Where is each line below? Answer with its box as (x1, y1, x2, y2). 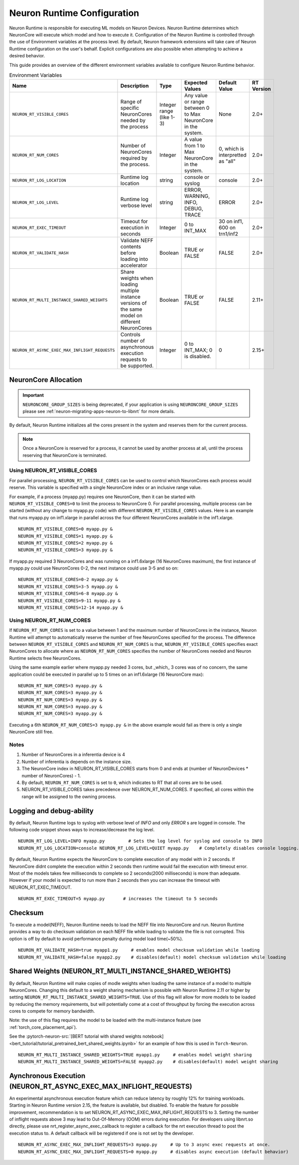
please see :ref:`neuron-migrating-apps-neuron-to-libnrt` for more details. (22, 408, 175, 414)
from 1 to (184, 142, 205, 149)
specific (120, 105, 140, 112)
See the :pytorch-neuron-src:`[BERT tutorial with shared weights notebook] (9, 1033, 164, 1039)
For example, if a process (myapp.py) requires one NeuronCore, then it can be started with (9, 494, 195, 500)
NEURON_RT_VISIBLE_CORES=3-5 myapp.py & (18, 583, 118, 589)
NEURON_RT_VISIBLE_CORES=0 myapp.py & (18, 526, 113, 532)
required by (120, 155, 148, 162)
